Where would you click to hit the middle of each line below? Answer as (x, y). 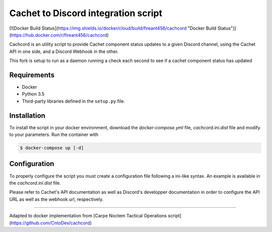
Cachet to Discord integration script (86, 13)
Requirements (32, 75)
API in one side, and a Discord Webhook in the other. (64, 51)
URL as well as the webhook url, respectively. (56, 199)
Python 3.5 (33, 94)
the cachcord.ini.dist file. (35, 183)
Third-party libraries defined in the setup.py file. (74, 101)
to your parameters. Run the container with (54, 135)
